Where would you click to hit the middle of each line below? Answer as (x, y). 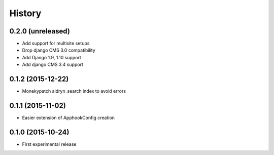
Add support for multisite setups (56, 44)
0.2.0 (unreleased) (40, 31)
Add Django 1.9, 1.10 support (52, 57)
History (25, 13)
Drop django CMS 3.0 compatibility (59, 50)
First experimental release (49, 144)
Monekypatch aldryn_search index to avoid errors (74, 91)
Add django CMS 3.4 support (53, 65)
